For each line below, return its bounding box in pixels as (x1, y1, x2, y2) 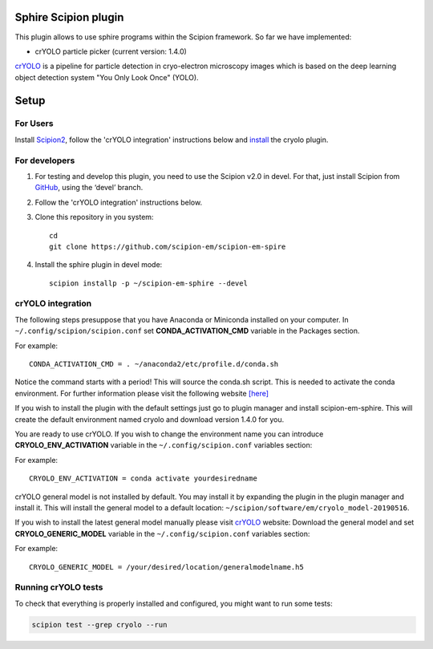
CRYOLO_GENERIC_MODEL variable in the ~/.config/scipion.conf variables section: (14, 529, 310, 538)
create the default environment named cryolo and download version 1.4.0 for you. (14, 414, 285, 424)
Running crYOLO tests (14, 582, 103, 593)
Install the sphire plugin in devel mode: (34, 260, 163, 270)
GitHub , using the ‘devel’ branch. (34, 183, 144, 193)
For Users (14, 118, 54, 129)
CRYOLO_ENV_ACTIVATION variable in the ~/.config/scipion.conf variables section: (14, 440, 313, 450)
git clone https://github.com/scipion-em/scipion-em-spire (49, 241, 286, 251)
